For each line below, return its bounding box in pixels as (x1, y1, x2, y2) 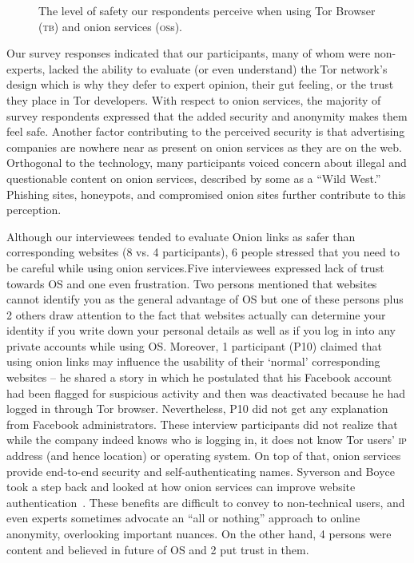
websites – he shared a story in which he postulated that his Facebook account (6, 369, 392, 386)
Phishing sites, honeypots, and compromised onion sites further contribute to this (6, 185, 406, 202)
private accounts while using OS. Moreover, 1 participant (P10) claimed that (6, 337, 382, 354)
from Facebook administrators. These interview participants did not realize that (6, 415, 398, 432)
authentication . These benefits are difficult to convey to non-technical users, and (6, 494, 405, 510)
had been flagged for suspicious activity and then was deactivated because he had (6, 384, 405, 401)
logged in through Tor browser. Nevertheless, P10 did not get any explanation (6, 400, 388, 417)
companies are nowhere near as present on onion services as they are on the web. (6, 138, 402, 155)
